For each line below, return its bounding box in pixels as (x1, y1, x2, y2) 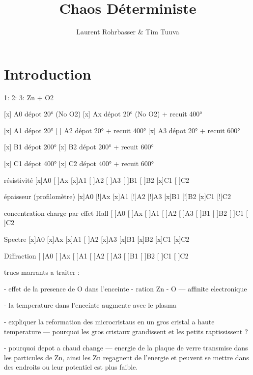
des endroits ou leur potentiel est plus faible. (4, 362, 138, 372)
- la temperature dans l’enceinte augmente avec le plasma (4, 300, 176, 310)
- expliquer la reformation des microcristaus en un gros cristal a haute (4, 316, 215, 326)
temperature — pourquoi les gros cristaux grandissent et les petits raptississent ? (4, 326, 248, 336)
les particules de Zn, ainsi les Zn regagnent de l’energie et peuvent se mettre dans (4, 352, 249, 362)
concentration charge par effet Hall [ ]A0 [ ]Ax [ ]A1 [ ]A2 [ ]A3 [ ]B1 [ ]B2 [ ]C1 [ (4, 207, 248, 218)
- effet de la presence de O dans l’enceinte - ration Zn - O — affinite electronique (4, 283, 247, 293)
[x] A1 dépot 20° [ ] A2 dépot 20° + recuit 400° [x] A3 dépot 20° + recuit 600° (4, 125, 240, 135)
